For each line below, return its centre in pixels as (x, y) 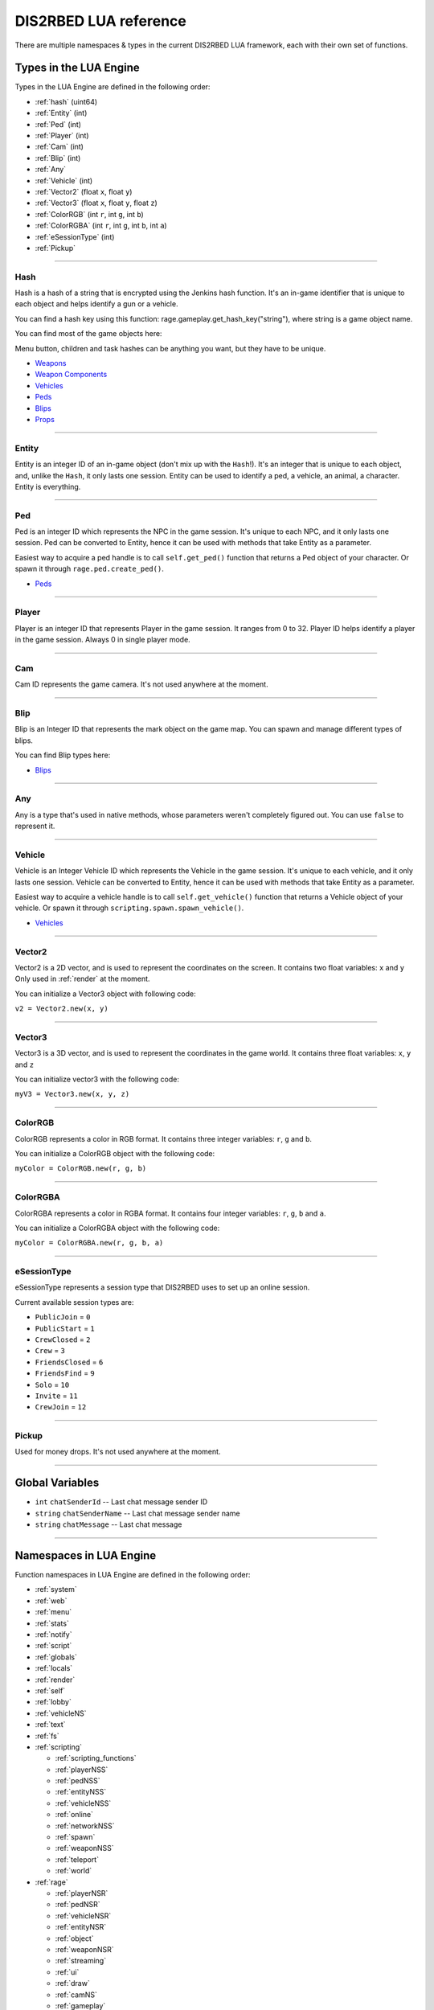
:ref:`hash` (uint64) (66, 101)
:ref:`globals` (56, 1657)
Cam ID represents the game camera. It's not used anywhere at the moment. (141, 684)
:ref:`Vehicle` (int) (64, 180)
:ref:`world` (74, 1871)
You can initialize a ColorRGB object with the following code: (115, 1153)
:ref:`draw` (72, 1983)
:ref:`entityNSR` (81, 1927)
